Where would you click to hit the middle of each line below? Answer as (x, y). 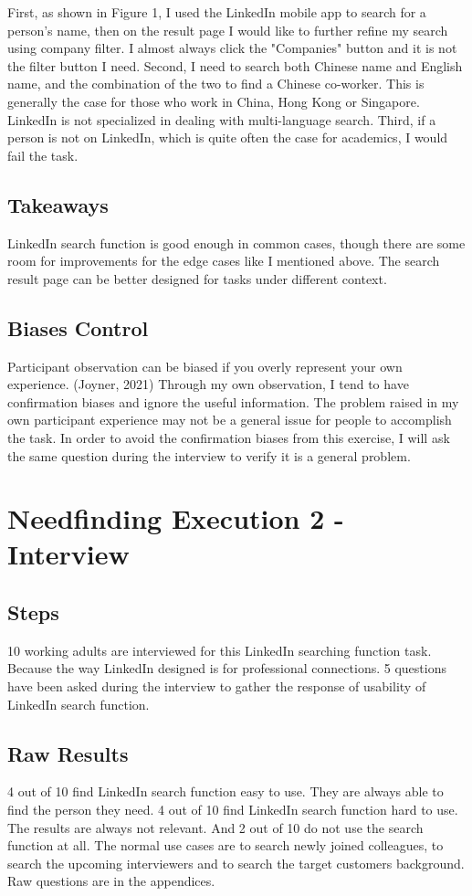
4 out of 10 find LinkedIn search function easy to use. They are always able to (226, 791)
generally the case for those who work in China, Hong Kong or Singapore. (214, 101)
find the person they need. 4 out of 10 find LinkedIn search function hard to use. (233, 810)
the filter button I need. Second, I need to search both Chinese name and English (235, 65)
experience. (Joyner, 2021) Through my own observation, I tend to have (208, 384)
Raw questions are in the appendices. (111, 881)
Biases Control (78, 327)
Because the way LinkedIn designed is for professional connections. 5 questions (227, 668)
